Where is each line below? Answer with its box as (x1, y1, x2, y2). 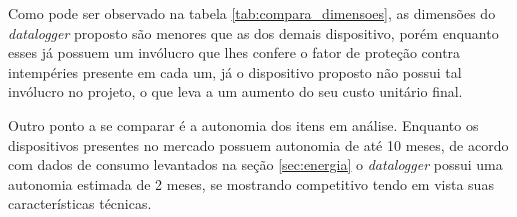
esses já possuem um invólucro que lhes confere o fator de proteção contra (8, 42, 461, 63)
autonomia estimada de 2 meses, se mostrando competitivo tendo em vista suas (8, 173, 494, 194)
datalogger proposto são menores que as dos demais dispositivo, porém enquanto (8, 22, 499, 43)
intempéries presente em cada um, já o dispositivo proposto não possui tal (8, 61, 462, 82)
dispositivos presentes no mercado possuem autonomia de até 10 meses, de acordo (8, 134, 509, 155)
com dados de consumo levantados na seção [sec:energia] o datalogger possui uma (8, 154, 503, 175)
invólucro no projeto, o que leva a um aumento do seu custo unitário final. (8, 81, 463, 102)
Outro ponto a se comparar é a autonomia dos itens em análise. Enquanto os (8, 114, 479, 135)
